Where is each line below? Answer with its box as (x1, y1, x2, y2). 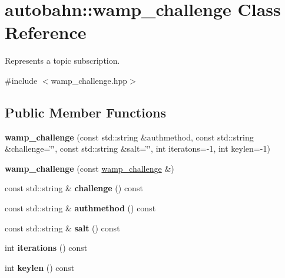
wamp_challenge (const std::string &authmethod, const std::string (5, 130, 254, 143)
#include (5, 74, 38, 86)
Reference (5, 20, 87, 44)
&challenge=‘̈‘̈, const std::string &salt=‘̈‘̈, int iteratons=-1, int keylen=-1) (5, 142, 270, 155)
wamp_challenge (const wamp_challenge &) (5, 162, 174, 174)
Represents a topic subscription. (5, 54, 120, 67)
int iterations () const (5, 241, 88, 254)
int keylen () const (5, 261, 75, 273)
